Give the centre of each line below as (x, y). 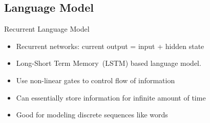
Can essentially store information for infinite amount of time (111, 97)
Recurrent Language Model (47, 29)
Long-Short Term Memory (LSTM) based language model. (109, 63)
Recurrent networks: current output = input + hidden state (110, 46)
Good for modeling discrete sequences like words (92, 115)
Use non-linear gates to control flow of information (96, 80)
